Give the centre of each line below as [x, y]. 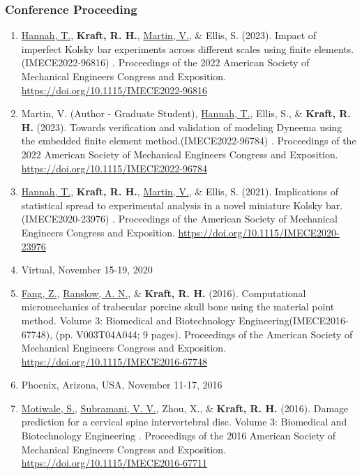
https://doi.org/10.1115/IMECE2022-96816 [114, 90]
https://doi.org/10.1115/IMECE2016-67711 [114, 463]
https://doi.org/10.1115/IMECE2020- [259, 232]
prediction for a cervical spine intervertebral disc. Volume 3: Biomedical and [184, 422]
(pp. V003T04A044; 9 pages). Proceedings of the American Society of [204, 334]
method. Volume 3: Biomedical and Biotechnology [128, 320]
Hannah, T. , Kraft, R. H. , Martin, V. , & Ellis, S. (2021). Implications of [180, 191]
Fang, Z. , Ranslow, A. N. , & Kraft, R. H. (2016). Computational [164, 293]
